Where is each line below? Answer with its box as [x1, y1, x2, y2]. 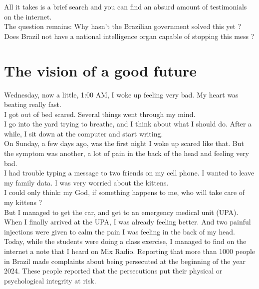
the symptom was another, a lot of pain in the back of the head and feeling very [4, 148, 250, 158]
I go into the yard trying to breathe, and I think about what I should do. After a [4, 118, 252, 129]
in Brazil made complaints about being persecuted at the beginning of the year [4, 255, 246, 266]
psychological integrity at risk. [4, 275, 96, 285]
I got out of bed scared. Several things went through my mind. [4, 108, 196, 119]
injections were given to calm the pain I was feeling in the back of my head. [4, 226, 235, 236]
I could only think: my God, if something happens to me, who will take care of [4, 187, 245, 197]
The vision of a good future [4, 60, 197, 80]
